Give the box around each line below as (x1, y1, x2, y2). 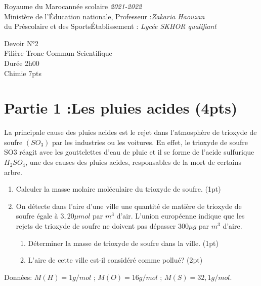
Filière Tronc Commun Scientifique (4, 48, 112, 58)
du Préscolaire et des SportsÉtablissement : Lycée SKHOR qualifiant (4, 21, 217, 31)
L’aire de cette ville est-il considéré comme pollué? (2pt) (28, 255, 203, 265)
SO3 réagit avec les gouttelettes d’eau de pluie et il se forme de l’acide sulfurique (4, 147, 254, 157)
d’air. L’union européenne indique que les (116, 210, 245, 221)
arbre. (4, 166, 22, 177)
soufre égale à (16, 210, 58, 221)
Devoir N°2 (4, 38, 38, 48)
